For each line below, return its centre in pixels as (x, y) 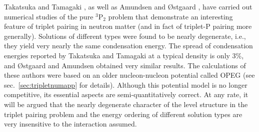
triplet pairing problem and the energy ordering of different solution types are (123, 114)
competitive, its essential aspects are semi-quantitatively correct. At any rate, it (126, 94)
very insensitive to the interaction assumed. (70, 124)
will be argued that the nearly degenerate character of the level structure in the (126, 104)
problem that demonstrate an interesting (170, 16)
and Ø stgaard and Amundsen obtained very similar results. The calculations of (125, 65)
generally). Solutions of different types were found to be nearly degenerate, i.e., (125, 36)
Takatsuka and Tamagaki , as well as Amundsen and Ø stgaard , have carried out (128, 6)
